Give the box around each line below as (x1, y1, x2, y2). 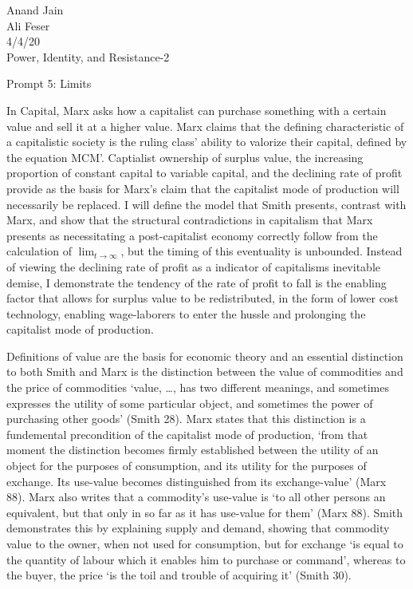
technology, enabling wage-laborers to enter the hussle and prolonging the (6, 305, 366, 322)
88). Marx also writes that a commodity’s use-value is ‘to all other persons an (6, 488, 386, 505)
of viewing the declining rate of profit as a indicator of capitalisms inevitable (6, 258, 380, 275)
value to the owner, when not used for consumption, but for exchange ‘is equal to (6, 536, 403, 551)
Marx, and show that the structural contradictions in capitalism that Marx (6, 211, 373, 228)
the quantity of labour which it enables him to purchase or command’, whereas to (6, 551, 406, 567)
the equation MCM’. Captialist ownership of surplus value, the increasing (6, 148, 364, 165)
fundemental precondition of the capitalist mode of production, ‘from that (6, 425, 368, 442)
